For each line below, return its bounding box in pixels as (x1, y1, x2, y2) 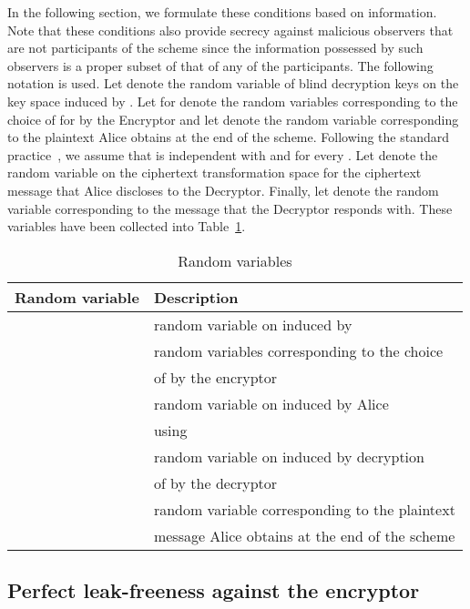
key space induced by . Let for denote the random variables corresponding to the (7, 91, 458, 110)
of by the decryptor (153, 472, 278, 493)
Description (153, 286, 239, 308)
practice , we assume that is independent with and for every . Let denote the (7, 145, 438, 164)
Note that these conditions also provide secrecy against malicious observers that (7, 20, 454, 39)
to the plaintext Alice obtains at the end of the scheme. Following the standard (7, 127, 450, 147)
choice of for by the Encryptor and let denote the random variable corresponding (7, 109, 459, 128)
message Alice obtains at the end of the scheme (153, 524, 455, 546)
